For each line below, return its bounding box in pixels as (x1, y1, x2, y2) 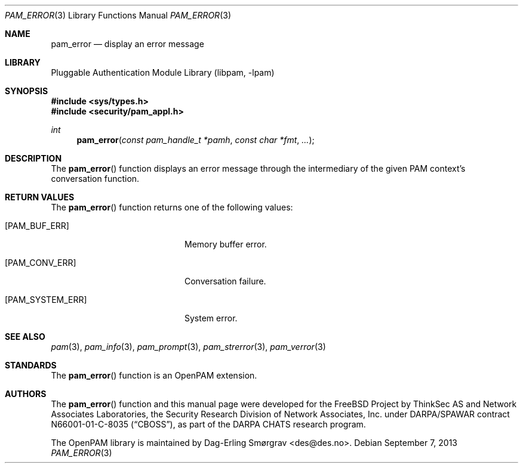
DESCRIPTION (5, 153, 62, 163)
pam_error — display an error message (51, 39, 204, 49)
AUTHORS (5, 389, 47, 399)
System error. (184, 313, 238, 323)
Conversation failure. (184, 276, 266, 286)
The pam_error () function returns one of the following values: (51, 202, 293, 212)
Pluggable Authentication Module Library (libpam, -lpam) (51, 67, 275, 78)
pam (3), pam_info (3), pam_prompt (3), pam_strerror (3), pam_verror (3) (51, 342, 326, 352)
